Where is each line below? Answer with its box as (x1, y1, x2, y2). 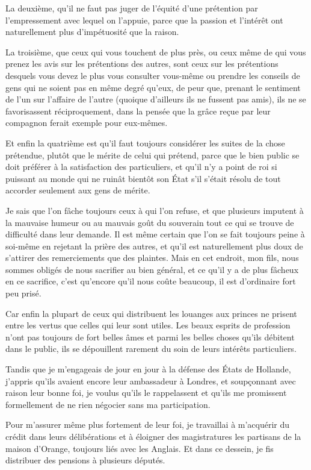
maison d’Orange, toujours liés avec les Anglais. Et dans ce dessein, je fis (5, 442, 274, 454)
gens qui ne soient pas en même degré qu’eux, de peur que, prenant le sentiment (5, 81, 301, 93)
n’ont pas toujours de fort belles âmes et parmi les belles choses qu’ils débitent (5, 330, 295, 343)
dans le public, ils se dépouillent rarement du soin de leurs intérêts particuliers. (5, 342, 297, 355)
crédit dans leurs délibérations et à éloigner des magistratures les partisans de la (5, 430, 301, 442)
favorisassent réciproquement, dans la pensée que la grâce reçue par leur (5, 104, 271, 117)
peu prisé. (5, 287, 42, 299)
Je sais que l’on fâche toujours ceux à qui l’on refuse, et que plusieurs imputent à (5, 204, 304, 216)
